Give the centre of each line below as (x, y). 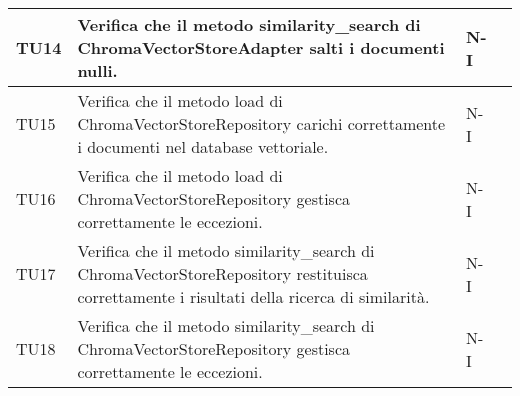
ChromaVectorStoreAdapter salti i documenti (261, 47)
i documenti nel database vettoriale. (203, 146)
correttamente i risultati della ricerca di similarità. (253, 296)
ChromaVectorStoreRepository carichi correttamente (261, 123)
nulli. (97, 70)
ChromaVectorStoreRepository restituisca (222, 273)
